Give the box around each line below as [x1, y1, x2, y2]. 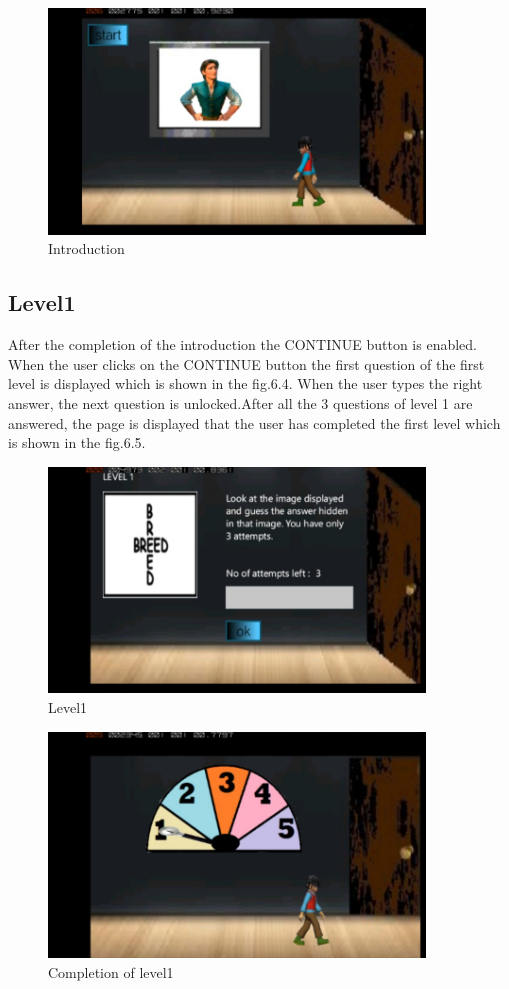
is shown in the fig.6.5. [8, 432, 146, 453]
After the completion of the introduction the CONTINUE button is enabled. [8, 334, 477, 355]
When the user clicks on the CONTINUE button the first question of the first [8, 353, 485, 374]
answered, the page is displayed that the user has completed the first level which [8, 412, 501, 433]
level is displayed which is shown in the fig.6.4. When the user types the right [8, 373, 483, 394]
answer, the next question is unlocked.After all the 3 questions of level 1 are [8, 392, 473, 413]
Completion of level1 [48, 962, 174, 983]
